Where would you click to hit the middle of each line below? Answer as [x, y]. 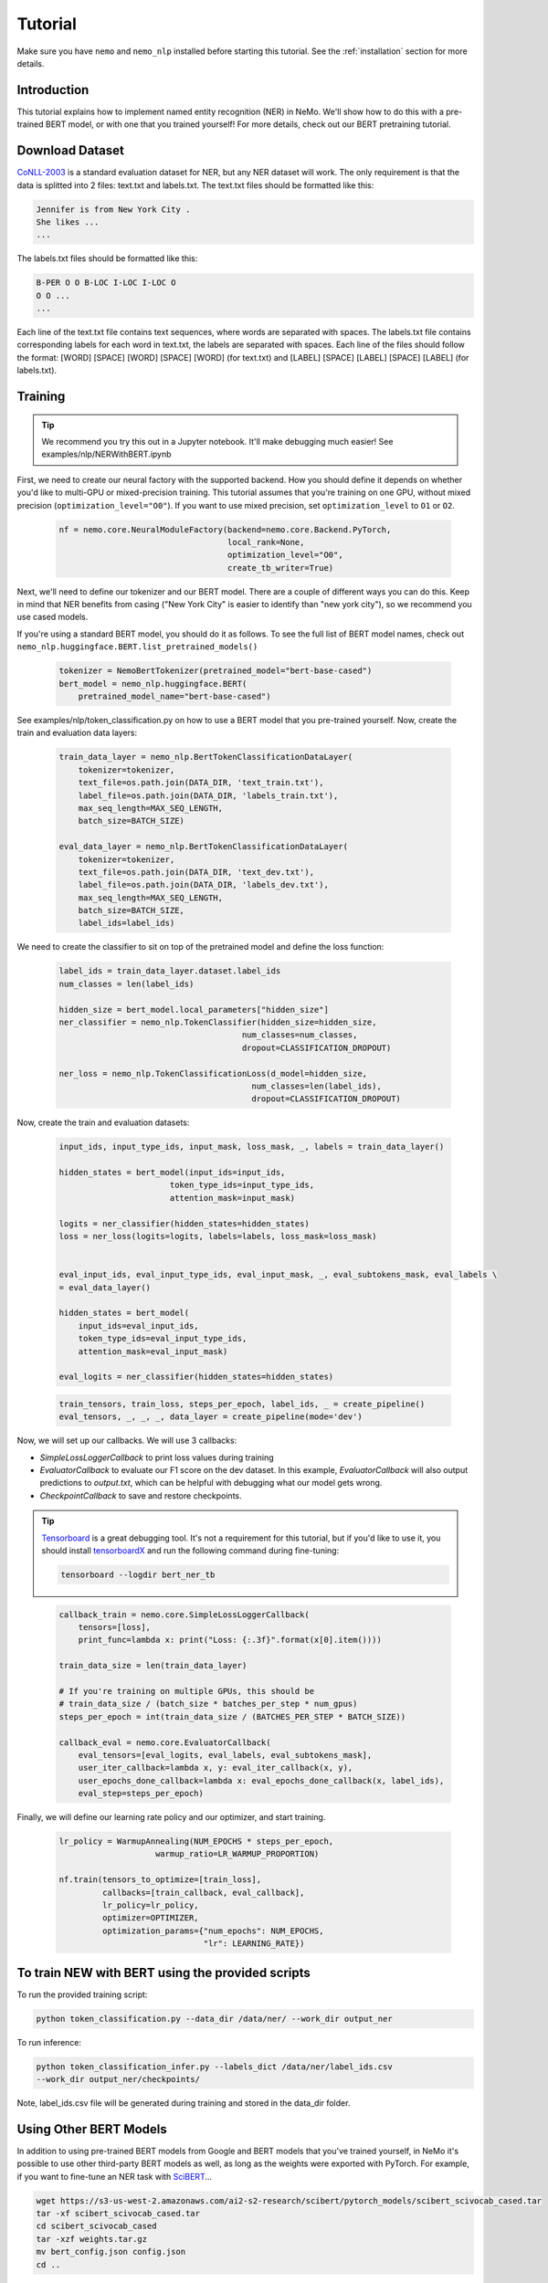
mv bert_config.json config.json [111, 2252]
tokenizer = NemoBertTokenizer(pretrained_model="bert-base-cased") [216, 671]
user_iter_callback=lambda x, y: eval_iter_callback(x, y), [216, 1768]
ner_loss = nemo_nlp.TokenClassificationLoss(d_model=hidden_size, [213, 1073]
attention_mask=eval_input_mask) [153, 1351]
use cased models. [53, 617]
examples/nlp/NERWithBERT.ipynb [107, 454]
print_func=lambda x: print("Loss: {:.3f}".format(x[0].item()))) [230, 1640]
